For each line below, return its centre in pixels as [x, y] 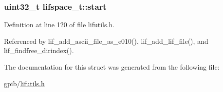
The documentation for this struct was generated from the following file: [112, 67]
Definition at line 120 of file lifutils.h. [59, 25]
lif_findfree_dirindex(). [39, 50]
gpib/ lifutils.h [24, 83]
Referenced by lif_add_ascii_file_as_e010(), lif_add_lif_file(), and [106, 41]
